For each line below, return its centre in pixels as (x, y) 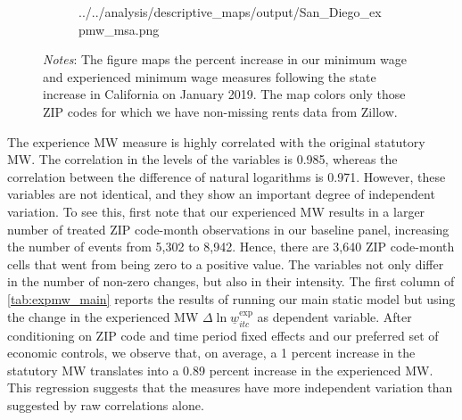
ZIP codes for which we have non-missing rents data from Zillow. (220, 111)
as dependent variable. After (334, 316)
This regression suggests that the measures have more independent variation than (230, 387)
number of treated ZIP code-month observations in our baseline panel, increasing (228, 229)
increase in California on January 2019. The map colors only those (224, 94)
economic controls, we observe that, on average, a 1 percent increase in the (211, 353)
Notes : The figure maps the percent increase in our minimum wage (225, 59)
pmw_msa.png (119, 29)
